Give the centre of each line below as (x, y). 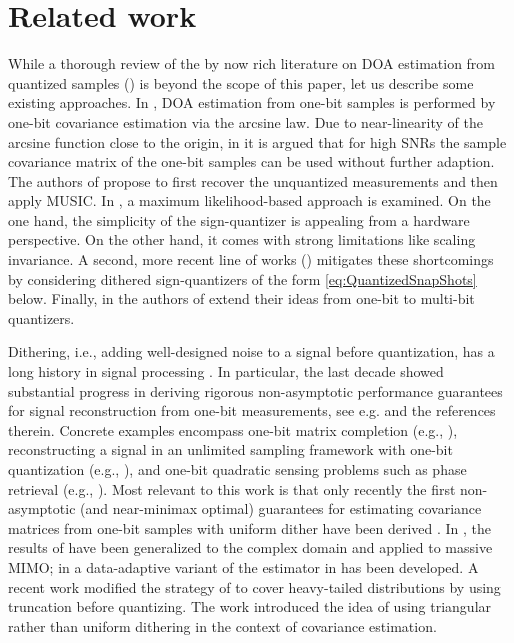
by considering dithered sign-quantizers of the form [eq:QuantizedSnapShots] (242, 278)
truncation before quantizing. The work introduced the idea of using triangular (250, 606)
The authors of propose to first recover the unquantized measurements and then (253, 180)
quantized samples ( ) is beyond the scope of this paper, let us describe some (241, 82)
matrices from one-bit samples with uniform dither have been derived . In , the (250, 527)
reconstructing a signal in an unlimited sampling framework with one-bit (230, 449)
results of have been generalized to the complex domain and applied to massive (250, 547)
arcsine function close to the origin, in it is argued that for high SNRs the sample (257, 141)
